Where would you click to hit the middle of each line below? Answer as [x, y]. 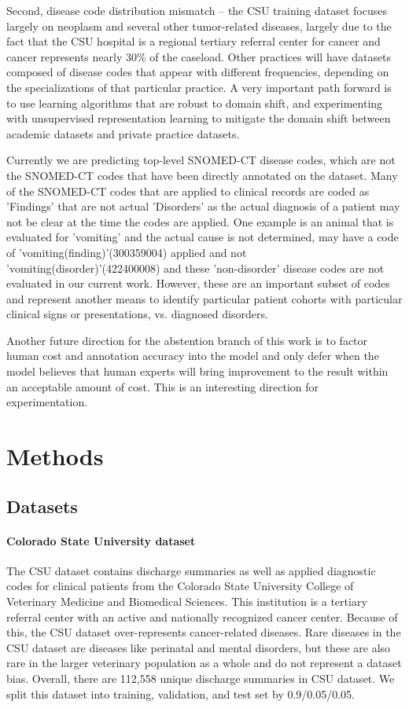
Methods [55, 456]
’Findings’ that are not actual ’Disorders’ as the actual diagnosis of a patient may [203, 206]
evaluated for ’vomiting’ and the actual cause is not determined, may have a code [203, 237]
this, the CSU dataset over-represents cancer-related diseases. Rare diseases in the [204, 632]
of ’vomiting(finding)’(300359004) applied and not [127, 252]
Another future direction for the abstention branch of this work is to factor [187, 340]
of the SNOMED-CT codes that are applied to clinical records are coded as [188, 191]
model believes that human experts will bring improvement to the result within [197, 371]
